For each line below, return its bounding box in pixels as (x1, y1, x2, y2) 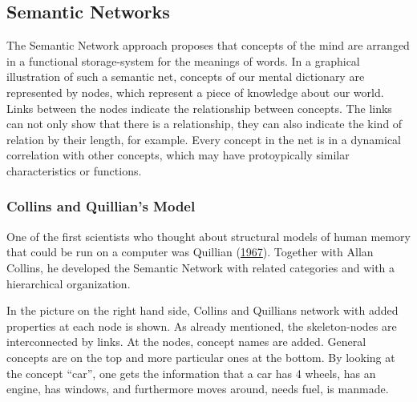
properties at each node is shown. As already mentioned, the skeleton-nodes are (6, 317, 397, 334)
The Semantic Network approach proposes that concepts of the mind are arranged (6, 37, 410, 54)
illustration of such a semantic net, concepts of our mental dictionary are (6, 68, 365, 85)
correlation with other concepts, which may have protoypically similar (6, 147, 350, 163)
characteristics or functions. (6, 162, 142, 179)
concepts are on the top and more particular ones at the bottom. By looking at (6, 348, 395, 365)
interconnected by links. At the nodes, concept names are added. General (6, 333, 366, 350)
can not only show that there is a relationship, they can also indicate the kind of (6, 115, 403, 132)
